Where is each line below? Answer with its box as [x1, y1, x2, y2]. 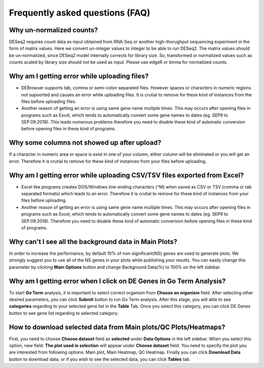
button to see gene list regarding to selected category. [9, 310, 119, 316]
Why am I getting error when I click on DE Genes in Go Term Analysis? [9, 277, 226, 285]
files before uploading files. [21, 98, 77, 104]
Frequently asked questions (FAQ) [9, 7, 151, 18]
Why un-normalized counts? [9, 26, 98, 34]
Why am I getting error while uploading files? [9, 72, 149, 81]
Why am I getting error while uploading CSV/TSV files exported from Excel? [9, 171, 244, 179]
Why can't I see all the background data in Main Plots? [9, 237, 177, 246]
